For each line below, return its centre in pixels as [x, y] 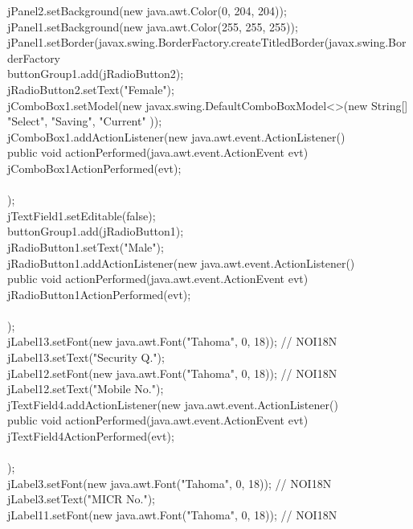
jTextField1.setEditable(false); [82, 215]
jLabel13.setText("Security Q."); [86, 357]
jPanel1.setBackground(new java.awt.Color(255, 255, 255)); [153, 26]
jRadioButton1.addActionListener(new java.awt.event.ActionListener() [181, 262]
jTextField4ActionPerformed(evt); [91, 436]
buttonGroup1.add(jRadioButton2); [96, 74]
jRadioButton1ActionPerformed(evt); [99, 294]
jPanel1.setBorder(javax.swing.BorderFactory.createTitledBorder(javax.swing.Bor [207, 42]
